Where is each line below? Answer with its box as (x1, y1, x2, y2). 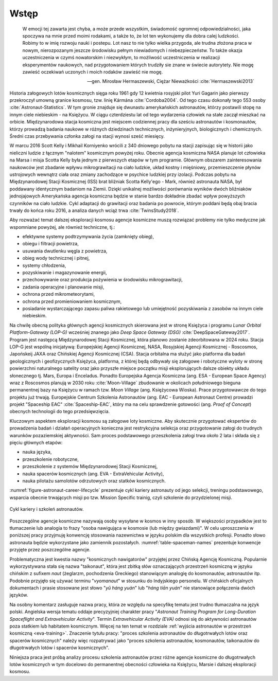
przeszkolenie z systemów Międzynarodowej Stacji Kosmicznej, (22, 463, 158, 470)
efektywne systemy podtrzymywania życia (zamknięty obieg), (22, 234, 154, 240)
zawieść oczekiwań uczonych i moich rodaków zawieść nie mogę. (22, 68, 163, 75)
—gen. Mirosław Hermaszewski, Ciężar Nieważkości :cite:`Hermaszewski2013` (87, 78, 254, 84)
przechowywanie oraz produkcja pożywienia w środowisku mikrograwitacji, (22, 277, 183, 283)
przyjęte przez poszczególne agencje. (9, 547, 91, 553)
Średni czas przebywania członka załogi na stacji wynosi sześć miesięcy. (9, 133, 165, 139)
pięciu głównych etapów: (9, 440, 63, 446)
